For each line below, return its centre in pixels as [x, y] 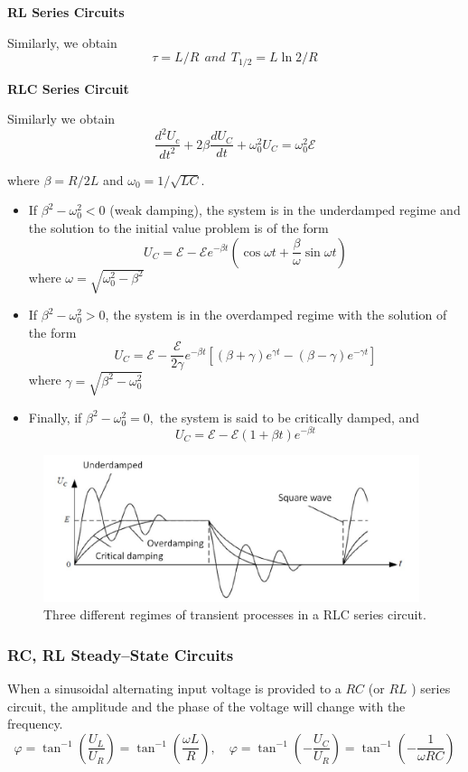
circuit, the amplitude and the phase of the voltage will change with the [206, 706]
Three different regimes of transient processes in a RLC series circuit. [235, 614]
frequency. [35, 724]
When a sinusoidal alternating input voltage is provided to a [174, 688]
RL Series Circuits [66, 12]
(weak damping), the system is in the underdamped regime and [285, 210]
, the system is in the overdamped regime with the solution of [276, 315]
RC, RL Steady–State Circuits [121, 654]
